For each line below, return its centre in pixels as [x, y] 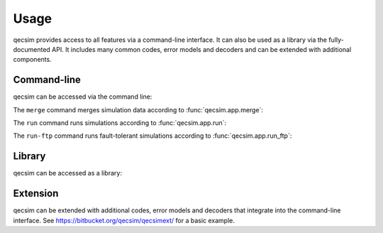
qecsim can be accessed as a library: [67, 173]
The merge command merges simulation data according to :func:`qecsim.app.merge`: [138, 109]
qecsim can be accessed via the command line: [83, 97]
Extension [36, 194]
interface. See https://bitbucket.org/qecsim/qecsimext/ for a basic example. [124, 220]
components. [33, 60]
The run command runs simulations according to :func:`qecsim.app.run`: [120, 123]
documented [32, 49]
